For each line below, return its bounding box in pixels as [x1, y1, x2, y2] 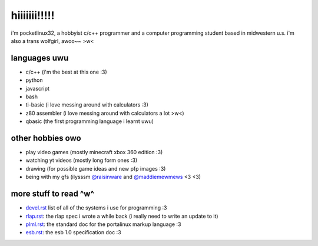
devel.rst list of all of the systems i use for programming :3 [25, 204, 167, 211]
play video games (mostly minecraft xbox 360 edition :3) [25, 149, 163, 156]
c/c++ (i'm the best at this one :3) [25, 68, 107, 75]
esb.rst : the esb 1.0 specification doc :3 [25, 229, 121, 236]
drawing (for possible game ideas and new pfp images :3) [25, 165, 166, 172]
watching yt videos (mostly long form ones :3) [25, 157, 138, 164]
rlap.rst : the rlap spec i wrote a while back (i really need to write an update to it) [25, 212, 218, 220]
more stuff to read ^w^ [11, 189, 94, 199]
